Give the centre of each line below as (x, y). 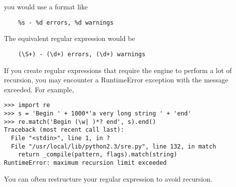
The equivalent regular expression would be (70, 38)
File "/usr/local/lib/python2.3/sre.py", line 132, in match (114, 146)
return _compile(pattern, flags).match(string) (98, 155)
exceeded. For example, (39, 89)
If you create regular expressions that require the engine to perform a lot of (118, 70)
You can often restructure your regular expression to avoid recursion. (108, 178)
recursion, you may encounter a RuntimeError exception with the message (116, 80)
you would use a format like (46, 6)
